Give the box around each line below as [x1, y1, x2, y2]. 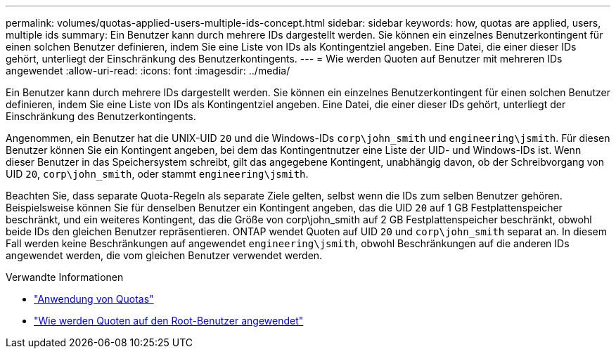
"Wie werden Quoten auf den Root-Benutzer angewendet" [34, 315, 304, 327]
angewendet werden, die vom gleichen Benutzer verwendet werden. [6, 249, 323, 261]
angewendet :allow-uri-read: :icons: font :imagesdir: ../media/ [6, 65, 290, 77]
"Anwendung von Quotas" [34, 293, 154, 305]
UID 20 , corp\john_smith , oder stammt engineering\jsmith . [6, 168, 309, 180]
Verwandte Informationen [6, 271, 124, 283]
